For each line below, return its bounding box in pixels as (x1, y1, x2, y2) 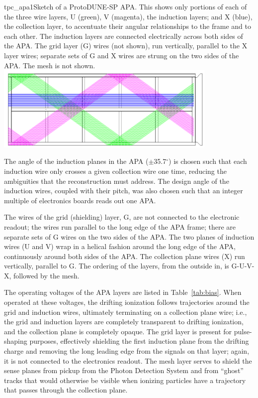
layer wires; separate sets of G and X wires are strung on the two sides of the (4, 50, 239, 60)
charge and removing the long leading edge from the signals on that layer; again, (4, 346, 250, 356)
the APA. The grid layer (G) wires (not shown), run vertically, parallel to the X (4, 40, 248, 51)
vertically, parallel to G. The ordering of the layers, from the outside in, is (4, 261, 229, 271)
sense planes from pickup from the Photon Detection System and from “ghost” (4, 365, 244, 376)
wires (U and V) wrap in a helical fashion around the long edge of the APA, (4, 241, 236, 252)
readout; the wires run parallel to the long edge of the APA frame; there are (4, 221, 236, 232)
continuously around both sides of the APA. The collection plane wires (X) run (4, 251, 245, 261)
